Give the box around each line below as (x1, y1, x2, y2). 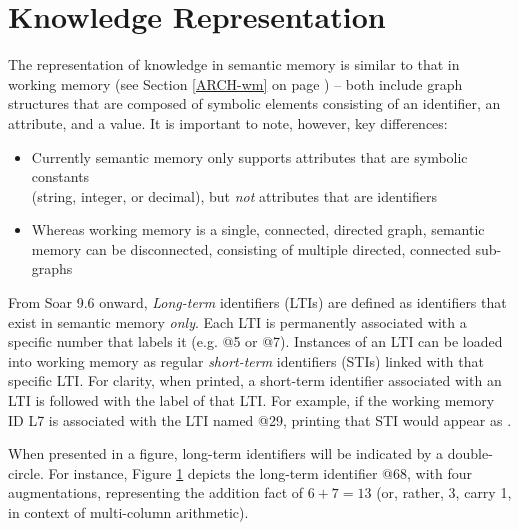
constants (31, 166, 90, 187)
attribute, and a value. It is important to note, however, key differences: (8, 112, 448, 133)
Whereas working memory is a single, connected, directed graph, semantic (31, 219, 485, 240)
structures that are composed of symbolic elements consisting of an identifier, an (8, 93, 501, 114)
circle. (8, 462, 44, 483)
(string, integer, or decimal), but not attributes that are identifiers (31, 185, 437, 206)
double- (447, 443, 493, 464)
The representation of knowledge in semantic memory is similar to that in (8, 54, 460, 75)
